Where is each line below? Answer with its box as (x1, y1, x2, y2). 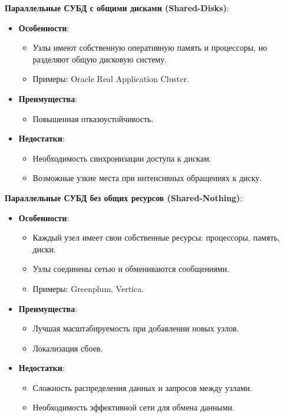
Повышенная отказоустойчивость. (32, 112, 154, 124)
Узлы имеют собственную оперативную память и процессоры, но (32, 41, 268, 54)
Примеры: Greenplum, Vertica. (32, 282, 144, 294)
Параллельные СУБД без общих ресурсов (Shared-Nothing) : (5, 191, 243, 203)
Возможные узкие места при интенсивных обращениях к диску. (32, 172, 262, 184)
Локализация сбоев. (32, 342, 103, 354)
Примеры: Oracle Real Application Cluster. (32, 73, 189, 85)
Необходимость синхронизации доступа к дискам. (32, 152, 212, 164)
